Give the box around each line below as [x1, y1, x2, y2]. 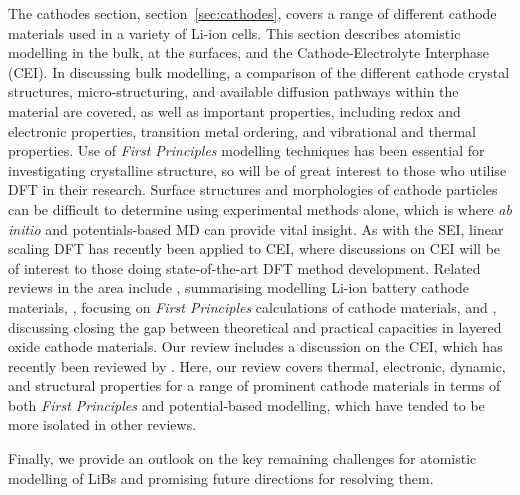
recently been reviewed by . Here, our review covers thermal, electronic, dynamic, [8, 355, 506, 376]
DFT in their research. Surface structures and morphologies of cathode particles [8, 179, 498, 200]
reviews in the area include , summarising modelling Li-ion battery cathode [8, 277, 470, 298]
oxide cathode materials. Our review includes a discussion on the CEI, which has [8, 336, 503, 357]
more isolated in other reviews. [8, 414, 197, 435]
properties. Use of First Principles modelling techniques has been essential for [8, 140, 485, 161]
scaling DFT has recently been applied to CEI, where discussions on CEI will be [8, 238, 501, 259]
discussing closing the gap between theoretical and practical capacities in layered [8, 316, 502, 337]
